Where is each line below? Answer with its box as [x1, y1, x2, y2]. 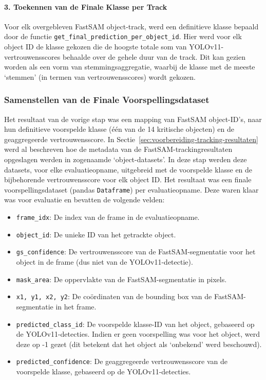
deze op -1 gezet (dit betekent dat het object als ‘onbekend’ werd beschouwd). [16, 338, 262, 349]
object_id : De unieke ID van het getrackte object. [16, 229, 176, 239]
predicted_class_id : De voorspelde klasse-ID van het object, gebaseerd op [16, 318, 255, 329]
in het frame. [55, 301, 97, 312]
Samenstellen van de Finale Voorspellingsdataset [4, 93, 210, 106]
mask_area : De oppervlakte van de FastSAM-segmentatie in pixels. [16, 273, 227, 284]
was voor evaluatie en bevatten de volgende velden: [4, 194, 165, 205]
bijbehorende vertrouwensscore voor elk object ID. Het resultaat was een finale [4, 174, 252, 185]
